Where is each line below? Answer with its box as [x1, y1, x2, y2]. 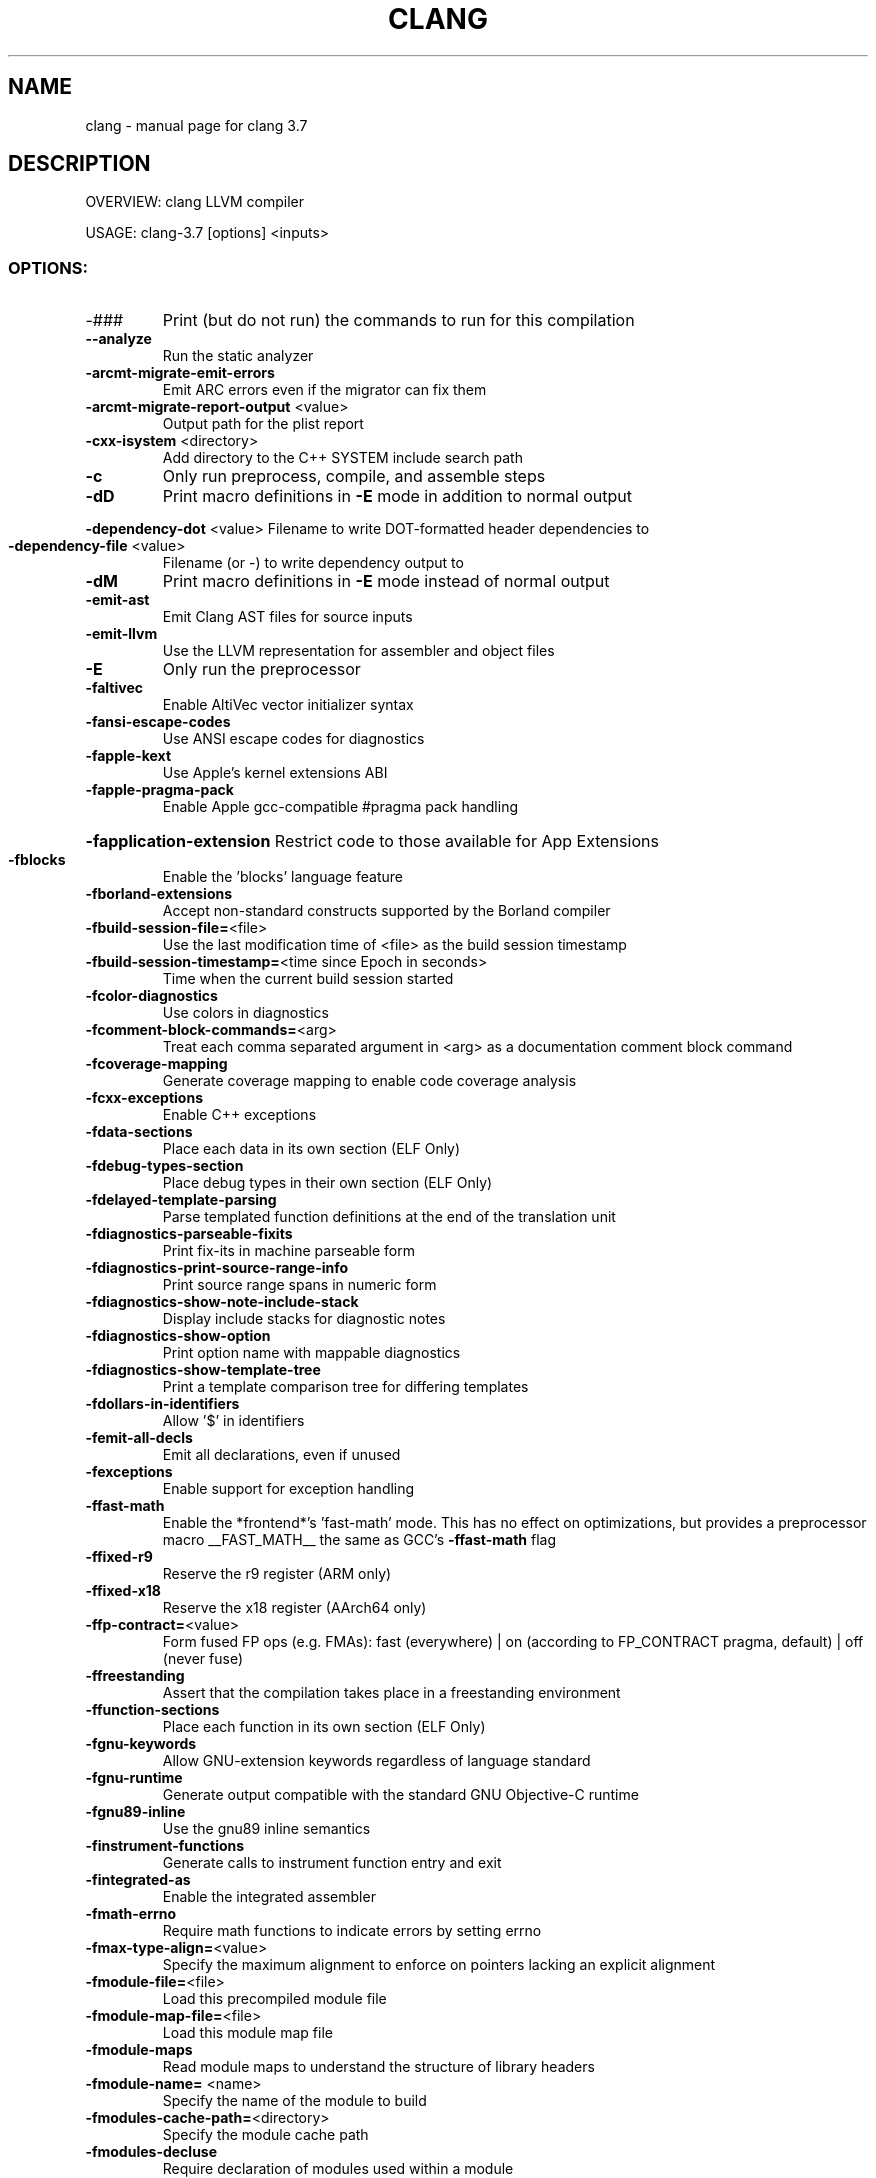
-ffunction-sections [85, 1701, 220, 1719]
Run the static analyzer [162, 347, 314, 365]
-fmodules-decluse [85, 2143, 218, 2161]
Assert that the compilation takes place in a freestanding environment [162, 1684, 621, 1702]
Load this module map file [162, 2024, 333, 2042]
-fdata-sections [85, 1123, 193, 1141]
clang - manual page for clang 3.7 [85, 116, 308, 134]
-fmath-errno [85, 1905, 177, 1923]
